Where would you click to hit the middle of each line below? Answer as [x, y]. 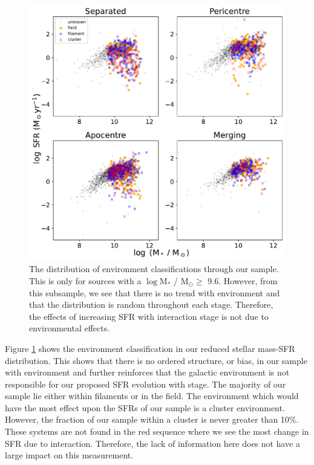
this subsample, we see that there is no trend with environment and [155, 292]
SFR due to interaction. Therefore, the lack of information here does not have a [152, 443]
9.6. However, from [243, 280]
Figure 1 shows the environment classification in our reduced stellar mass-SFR [150, 348]
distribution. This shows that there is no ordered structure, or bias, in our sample [156, 360]
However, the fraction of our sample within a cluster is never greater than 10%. [152, 419]
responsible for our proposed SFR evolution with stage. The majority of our [146, 384]
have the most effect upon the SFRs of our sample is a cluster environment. [145, 407]
